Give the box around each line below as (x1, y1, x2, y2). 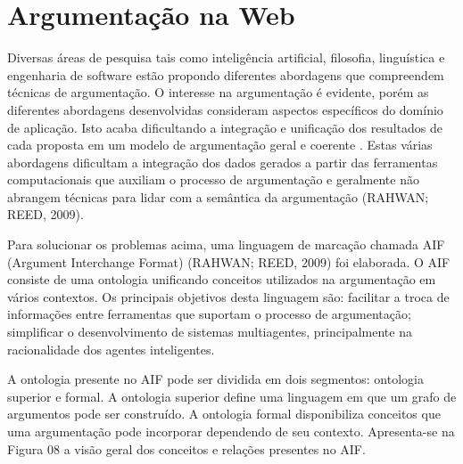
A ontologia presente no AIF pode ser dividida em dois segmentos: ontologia (7, 370, 424, 388)
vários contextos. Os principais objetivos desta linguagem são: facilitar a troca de (7, 287, 450, 305)
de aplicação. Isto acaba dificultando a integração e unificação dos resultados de (7, 118, 443, 136)
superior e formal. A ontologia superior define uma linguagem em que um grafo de (7, 387, 457, 405)
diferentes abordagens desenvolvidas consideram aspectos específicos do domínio (7, 100, 443, 118)
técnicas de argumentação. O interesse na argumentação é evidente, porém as (7, 83, 429, 102)
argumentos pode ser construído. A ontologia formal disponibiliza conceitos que (7, 404, 441, 423)
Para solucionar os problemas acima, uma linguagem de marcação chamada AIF (7, 235, 445, 254)
